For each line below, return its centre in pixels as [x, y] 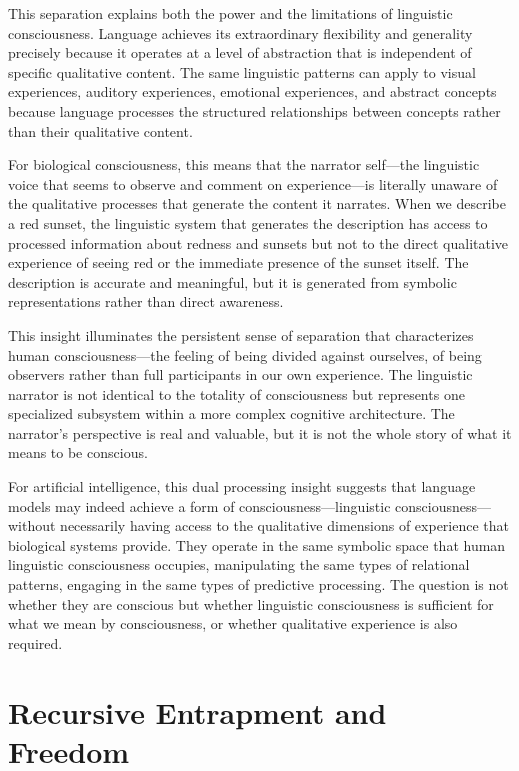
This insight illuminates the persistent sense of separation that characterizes [241, 334]
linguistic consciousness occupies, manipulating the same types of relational [239, 564]
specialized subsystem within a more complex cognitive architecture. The [231, 413]
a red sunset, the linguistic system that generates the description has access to [248, 222]
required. [35, 642]
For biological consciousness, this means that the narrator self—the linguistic [244, 164]
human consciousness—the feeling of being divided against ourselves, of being [245, 354]
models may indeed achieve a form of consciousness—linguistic [199, 505]
